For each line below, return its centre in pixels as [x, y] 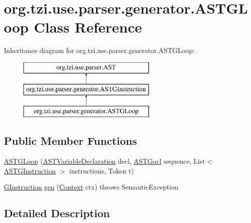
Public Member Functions [70, 141]
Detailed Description [57, 213]
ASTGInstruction [30, 170]
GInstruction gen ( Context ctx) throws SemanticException [91, 187]
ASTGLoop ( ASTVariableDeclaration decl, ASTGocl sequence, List [105, 161]
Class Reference [88, 27]
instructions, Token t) [101, 170]
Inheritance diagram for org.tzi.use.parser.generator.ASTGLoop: [99, 50]
